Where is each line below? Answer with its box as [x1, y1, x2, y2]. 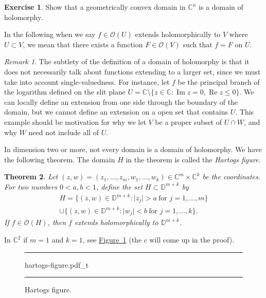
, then [47, 217, 66, 228]
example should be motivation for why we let [4, 116, 146, 127]
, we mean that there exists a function [23, 39, 143, 49]
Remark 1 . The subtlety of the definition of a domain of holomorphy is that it [4, 56, 250, 67]
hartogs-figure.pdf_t [25, 259, 89, 270]
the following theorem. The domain [4, 154, 115, 164]
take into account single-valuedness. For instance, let [4, 76, 170, 87]
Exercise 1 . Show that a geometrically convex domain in [4, 2, 186, 12]
